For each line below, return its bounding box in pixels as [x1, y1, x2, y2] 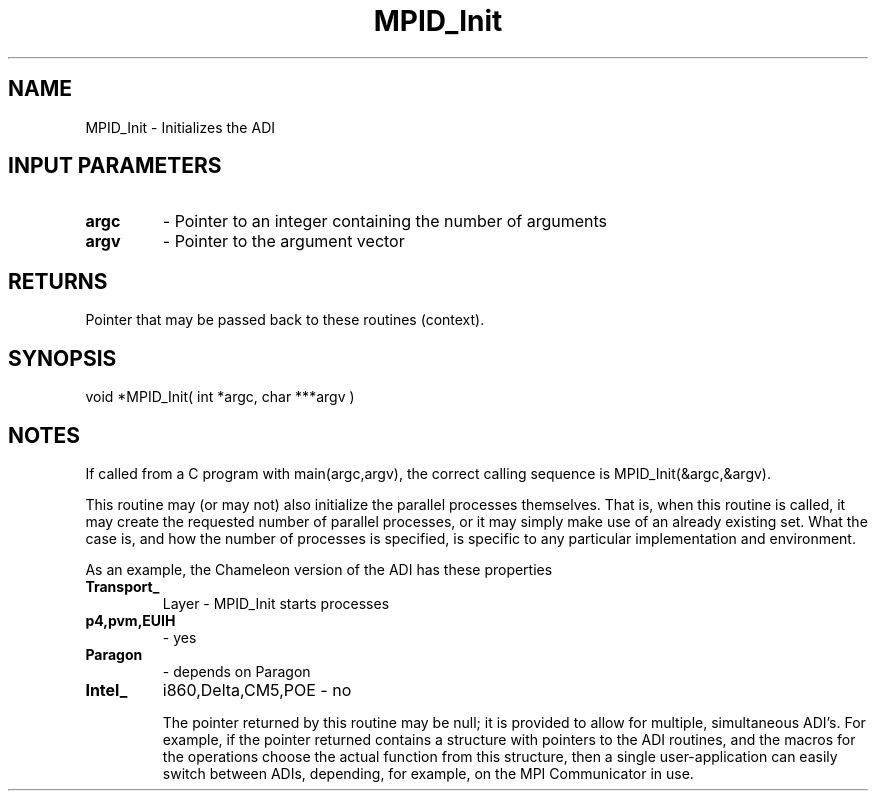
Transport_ [85, 577, 160, 595]
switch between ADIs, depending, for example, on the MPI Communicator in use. [162, 764, 694, 782]
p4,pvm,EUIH [85, 611, 176, 629]
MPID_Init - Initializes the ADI [85, 118, 275, 136]
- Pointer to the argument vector [162, 231, 405, 252]
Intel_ [85, 679, 128, 700]
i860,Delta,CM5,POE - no [162, 679, 352, 700]
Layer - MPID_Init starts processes [162, 594, 390, 612]
